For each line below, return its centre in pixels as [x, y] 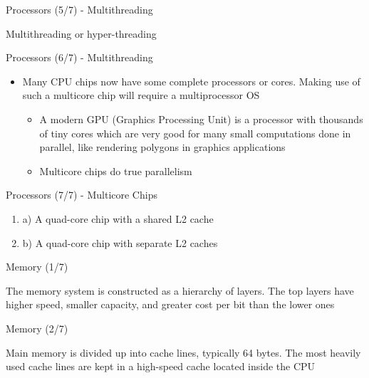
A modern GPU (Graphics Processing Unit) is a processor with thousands [201, 119]
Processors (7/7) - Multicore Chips [82, 195]
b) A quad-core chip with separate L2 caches [120, 242]
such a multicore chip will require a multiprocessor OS [141, 95]
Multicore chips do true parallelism [116, 170]
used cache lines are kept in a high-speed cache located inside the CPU [161, 366]
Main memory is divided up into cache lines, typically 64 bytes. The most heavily [183, 352]
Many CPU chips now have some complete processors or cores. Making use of [191, 81]
